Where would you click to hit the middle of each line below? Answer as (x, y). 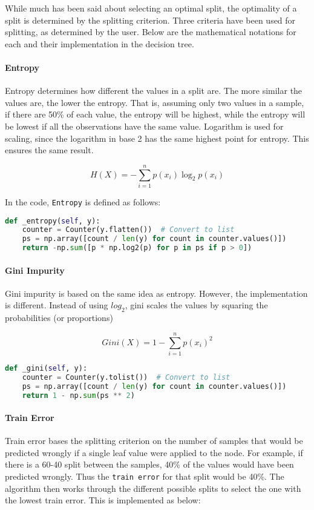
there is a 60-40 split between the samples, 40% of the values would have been (149, 464)
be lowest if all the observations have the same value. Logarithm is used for (144, 126)
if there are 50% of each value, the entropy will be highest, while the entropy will (155, 114)
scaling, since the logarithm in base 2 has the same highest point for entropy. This (157, 138)
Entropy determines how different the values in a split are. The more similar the (154, 91)
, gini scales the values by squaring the (196, 305)
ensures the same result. (49, 150)
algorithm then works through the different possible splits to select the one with (153, 488)
